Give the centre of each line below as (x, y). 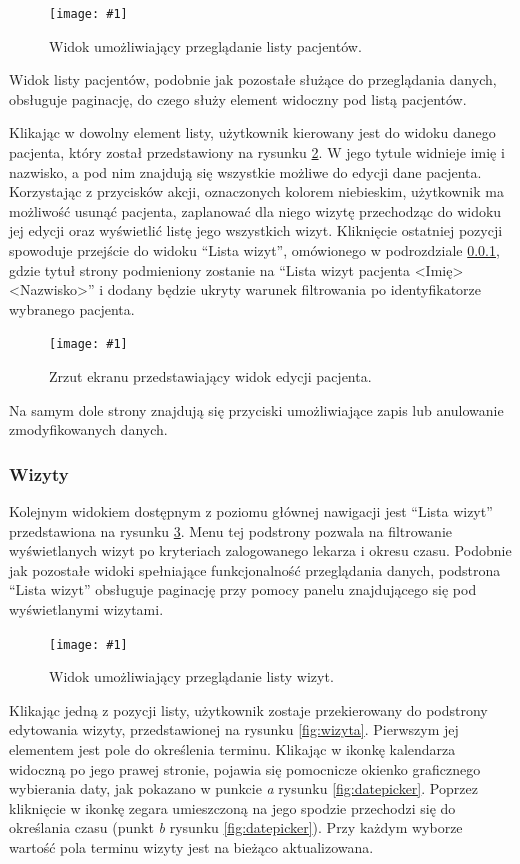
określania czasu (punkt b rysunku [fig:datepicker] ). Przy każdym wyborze (236, 827)
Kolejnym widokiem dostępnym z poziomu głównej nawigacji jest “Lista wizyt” (251, 511)
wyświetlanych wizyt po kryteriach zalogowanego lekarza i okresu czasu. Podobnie (260, 550)
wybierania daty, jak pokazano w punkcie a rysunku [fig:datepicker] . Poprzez (243, 788)
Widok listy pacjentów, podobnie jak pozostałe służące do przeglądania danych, (253, 79)
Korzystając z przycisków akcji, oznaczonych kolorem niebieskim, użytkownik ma (256, 191)
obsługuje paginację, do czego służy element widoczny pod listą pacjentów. (238, 98)
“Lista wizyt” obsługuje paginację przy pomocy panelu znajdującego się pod (243, 589)
